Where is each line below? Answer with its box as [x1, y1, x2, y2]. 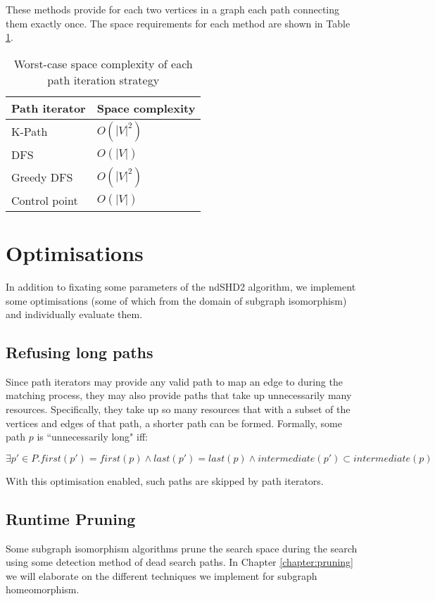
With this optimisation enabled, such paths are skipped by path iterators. [6, 473, 324, 488]
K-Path [11, 123, 48, 140]
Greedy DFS [11, 169, 73, 186]
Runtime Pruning [6, 507, 136, 529]
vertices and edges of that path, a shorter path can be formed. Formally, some [6, 415, 342, 430]
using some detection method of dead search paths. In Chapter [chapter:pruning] [6, 555, 353, 569]
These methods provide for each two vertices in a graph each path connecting [6, 2, 340, 16]
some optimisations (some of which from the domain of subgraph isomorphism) [6, 293, 347, 308]
